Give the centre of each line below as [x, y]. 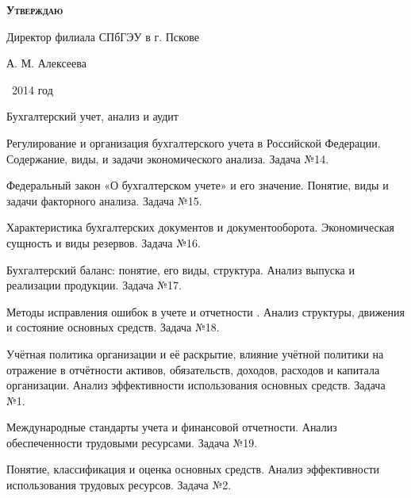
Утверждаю [35, 10]
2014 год [32, 89]
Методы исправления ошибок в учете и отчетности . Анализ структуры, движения [205, 311]
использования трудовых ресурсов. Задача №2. [119, 485]
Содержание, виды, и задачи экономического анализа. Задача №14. [168, 158]
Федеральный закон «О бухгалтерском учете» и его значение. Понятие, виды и [198, 185]
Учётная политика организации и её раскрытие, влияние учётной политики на [195, 353]
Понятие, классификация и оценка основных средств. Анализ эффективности [193, 469]
